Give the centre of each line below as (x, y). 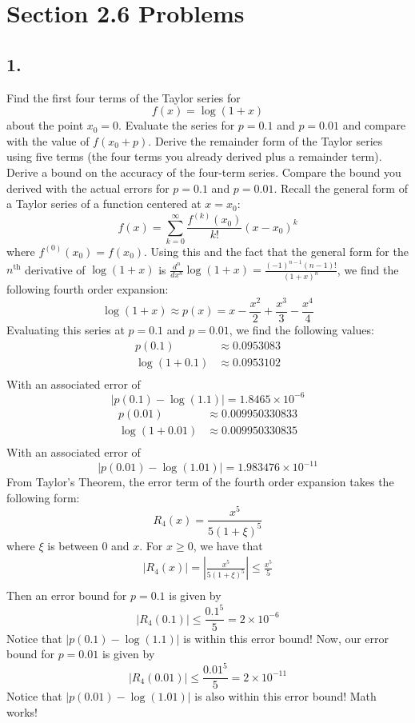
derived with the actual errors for (88, 188)
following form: (43, 497)
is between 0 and (88, 545)
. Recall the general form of (341, 188)
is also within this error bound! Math (285, 696)
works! (22, 711)
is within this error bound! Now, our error (286, 638)
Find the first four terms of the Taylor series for (124, 97)
